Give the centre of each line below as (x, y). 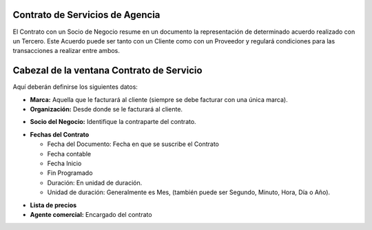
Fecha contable (69, 154)
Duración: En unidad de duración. (95, 182)
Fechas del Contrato (60, 134)
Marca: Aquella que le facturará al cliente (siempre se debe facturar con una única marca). (159, 99)
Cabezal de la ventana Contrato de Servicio (107, 71)
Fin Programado (70, 173)
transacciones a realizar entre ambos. (66, 51)
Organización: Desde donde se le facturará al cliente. (106, 109)
